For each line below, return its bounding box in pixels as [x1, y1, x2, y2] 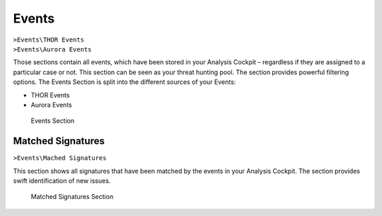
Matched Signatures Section [30, 193, 114, 201]
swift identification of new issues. [13, 176, 111, 185]
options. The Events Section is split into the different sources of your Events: [13, 78, 236, 86]
